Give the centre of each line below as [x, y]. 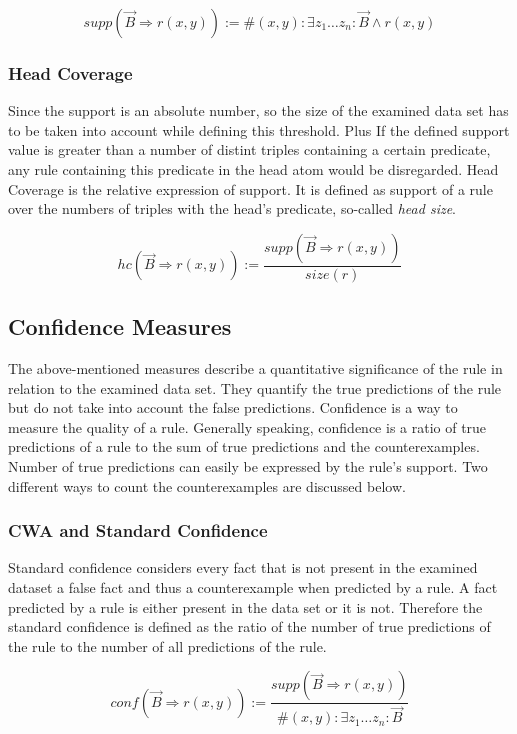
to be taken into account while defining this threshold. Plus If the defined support [259, 129]
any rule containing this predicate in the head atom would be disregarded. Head [253, 169]
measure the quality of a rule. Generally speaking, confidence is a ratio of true [247, 426]
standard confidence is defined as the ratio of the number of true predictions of [249, 626]
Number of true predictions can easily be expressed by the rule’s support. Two [248, 465]
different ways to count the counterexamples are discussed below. [207, 485]
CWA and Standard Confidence [138, 530]
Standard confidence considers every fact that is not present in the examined [243, 567]
